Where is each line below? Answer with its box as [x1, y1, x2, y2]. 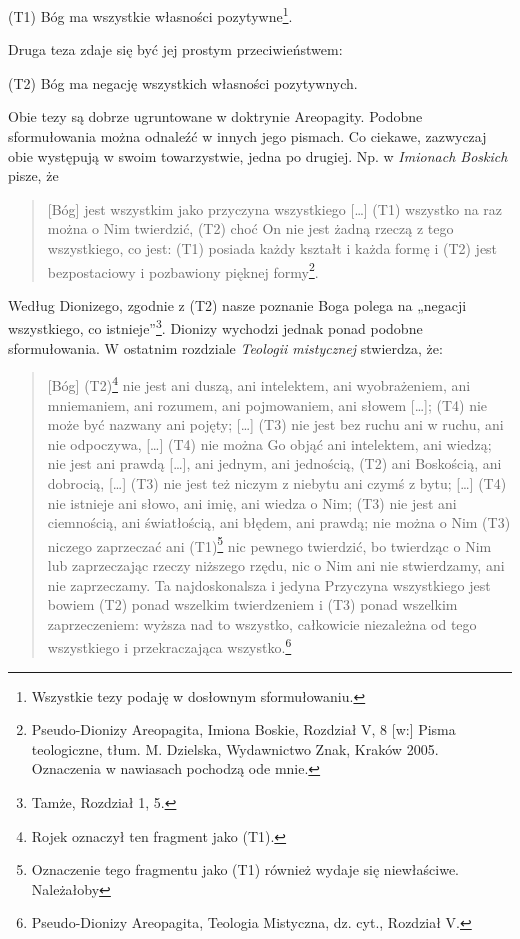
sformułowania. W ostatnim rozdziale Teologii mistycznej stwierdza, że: [8, 337, 443, 358]
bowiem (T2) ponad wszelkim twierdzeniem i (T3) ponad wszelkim [47, 594, 458, 615]
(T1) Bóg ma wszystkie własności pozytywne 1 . [8, 3, 293, 26]
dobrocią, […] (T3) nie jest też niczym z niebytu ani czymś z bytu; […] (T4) [47, 472, 507, 493]
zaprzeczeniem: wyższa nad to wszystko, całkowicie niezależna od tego [47, 613, 477, 634]
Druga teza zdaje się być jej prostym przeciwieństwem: [8, 39, 343, 60]
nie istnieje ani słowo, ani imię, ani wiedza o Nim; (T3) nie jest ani [47, 492, 457, 513]
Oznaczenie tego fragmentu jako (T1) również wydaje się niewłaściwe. [31, 859, 460, 880]
